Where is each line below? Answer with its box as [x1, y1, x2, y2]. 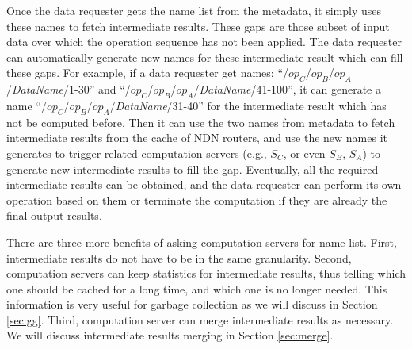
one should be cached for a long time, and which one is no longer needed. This [6, 280, 387, 297]
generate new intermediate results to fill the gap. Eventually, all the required [6, 160, 379, 177]
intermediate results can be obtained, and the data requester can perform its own [6, 176, 402, 193]
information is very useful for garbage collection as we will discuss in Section [6, 296, 378, 313]
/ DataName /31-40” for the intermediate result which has [109, 97, 387, 113]
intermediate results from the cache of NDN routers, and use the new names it [6, 129, 387, 146]
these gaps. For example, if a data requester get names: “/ [6, 64, 289, 81]
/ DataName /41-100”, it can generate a [193, 81, 381, 98]
